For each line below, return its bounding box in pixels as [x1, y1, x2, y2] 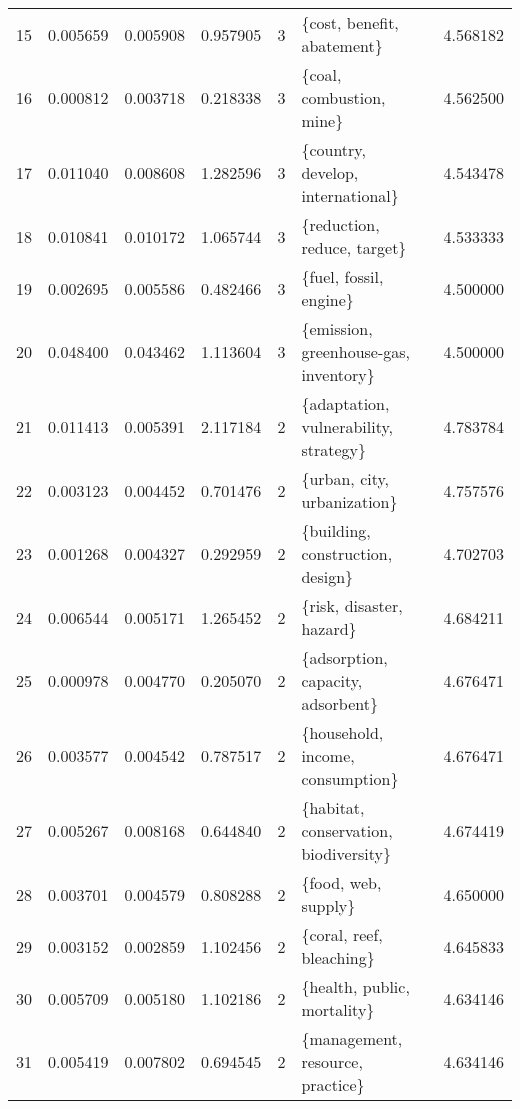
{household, [301, 721, 384, 744]
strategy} [301, 438, 366, 461]
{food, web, [301, 871, 382, 894]
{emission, [301, 317, 373, 340]
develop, [301, 161, 359, 184]
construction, [301, 542, 393, 565]
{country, [301, 138, 366, 161]
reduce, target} [301, 236, 407, 259]
